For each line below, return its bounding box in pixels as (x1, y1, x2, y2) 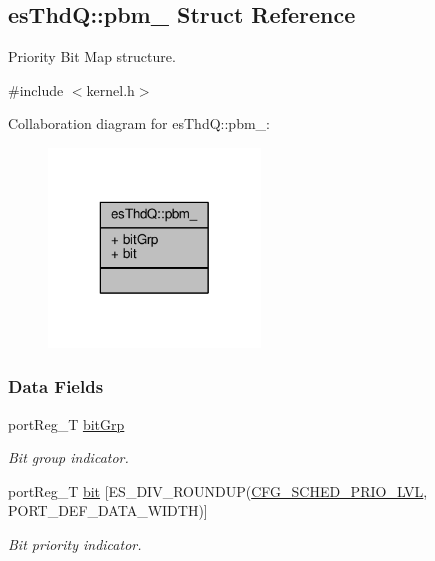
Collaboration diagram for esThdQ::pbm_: (8, 113, 270, 134)
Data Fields (8, 374, 104, 399)
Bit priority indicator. (8, 534, 142, 555)
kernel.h (86, 79, 135, 100)
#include (8, 79, 64, 100)
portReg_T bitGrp (8, 413, 125, 434)
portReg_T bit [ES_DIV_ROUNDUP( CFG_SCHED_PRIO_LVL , (8, 480, 428, 501)
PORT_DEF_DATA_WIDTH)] (8, 500, 208, 521)
